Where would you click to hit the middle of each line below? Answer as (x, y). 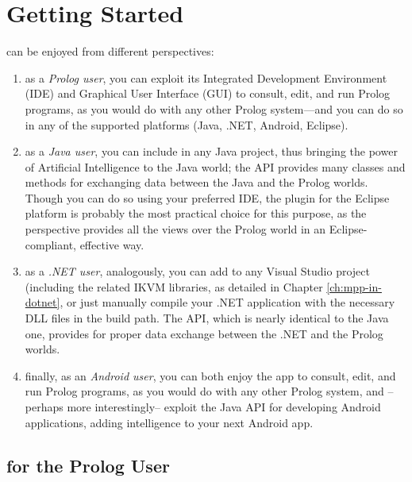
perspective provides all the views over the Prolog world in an (175, 229)
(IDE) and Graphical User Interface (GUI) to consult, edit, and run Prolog (208, 93)
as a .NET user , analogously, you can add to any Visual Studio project (197, 271)
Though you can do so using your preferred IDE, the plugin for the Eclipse (207, 197)
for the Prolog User (88, 465)
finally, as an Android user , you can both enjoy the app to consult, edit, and (210, 375)
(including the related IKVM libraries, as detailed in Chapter (174, 286)
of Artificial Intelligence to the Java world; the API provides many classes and (215, 166)
